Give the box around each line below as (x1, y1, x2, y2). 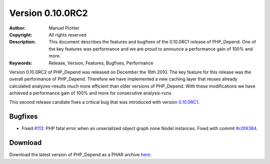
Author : (9, 25, 26, 31)
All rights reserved (48, 31, 87, 37)
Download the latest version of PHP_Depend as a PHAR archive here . (9, 151, 152, 157)
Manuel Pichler (48, 25, 79, 31)
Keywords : (9, 60, 32, 66)
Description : (9, 39, 36, 45)
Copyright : (9, 31, 32, 37)
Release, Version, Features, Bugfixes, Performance (48, 60, 153, 66)
